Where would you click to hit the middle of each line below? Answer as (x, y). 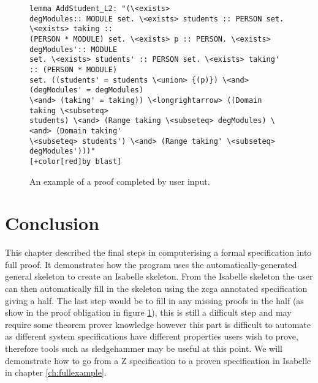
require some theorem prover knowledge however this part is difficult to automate (158, 324)
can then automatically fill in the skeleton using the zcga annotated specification (156, 288)
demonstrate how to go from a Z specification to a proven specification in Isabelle (158, 360)
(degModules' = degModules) (87, 90)
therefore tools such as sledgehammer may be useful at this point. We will (144, 348)
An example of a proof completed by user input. (120, 181)
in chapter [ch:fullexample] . (56, 372)
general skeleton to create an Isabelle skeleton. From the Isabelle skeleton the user (159, 276)
